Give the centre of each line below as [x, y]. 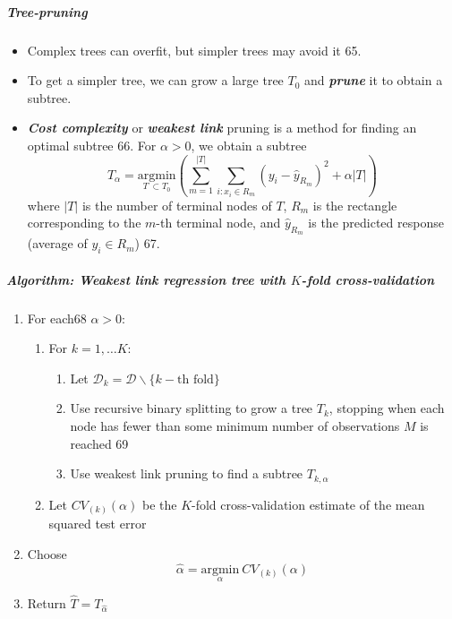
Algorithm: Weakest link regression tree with [146, 279]
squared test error [98, 524]
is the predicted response [376, 223]
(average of [57, 243]
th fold [196, 379]
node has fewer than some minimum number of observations [235, 426]
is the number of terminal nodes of [177, 205]
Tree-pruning [47, 11]
